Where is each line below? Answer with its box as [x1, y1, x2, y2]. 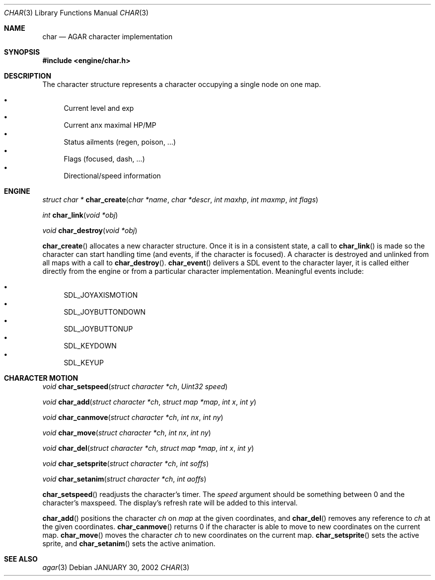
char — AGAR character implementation [42, 32, 173, 41]
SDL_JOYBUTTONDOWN [64, 308, 146, 316]
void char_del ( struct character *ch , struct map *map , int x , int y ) [42, 444, 254, 452]
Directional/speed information [64, 171, 161, 180]
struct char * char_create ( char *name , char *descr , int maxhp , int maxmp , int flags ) [42, 195, 318, 204]
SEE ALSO [4, 555, 38, 563]
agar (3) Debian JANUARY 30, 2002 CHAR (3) [42, 563, 190, 572]
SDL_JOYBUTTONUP [64, 325, 133, 333]
